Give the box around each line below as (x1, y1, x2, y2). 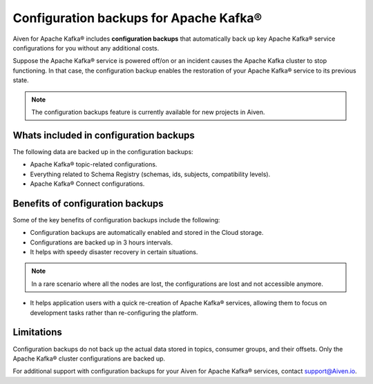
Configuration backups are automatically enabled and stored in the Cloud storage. (30, 229, 264, 237)
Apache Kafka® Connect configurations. (30, 180, 145, 188)
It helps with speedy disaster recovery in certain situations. (30, 248, 198, 256)
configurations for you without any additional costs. (12, 44, 160, 52)
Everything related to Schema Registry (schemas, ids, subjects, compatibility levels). (30, 170, 271, 178)
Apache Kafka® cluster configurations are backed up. (12, 354, 166, 363)
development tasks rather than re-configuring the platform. (30, 308, 198, 317)
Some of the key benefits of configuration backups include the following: (12, 215, 220, 224)
